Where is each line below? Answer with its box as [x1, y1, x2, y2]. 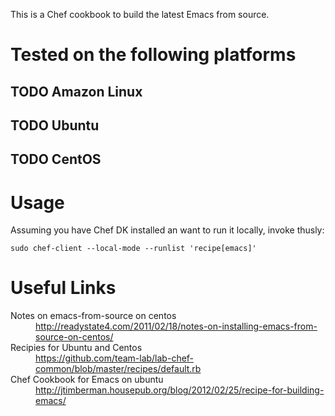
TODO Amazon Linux [10, 83, 143, 100]
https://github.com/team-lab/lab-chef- [35, 352, 195, 364]
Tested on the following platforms [10, 44, 297, 66]
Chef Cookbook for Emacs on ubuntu [10, 374, 164, 386]
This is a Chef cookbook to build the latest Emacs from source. [10, 9, 270, 20]
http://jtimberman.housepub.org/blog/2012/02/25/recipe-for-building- [35, 384, 325, 396]
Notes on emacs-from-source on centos [10, 310, 177, 322]
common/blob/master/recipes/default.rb [35, 363, 202, 375]
